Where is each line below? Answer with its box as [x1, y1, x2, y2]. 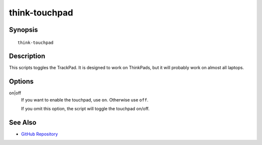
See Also [9, 118, 36, 127]
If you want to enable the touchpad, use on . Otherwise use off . [21, 97, 148, 102]
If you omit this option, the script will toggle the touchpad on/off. [21, 106, 150, 112]
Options [9, 77, 34, 86]
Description [9, 52, 46, 60]
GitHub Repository [21, 131, 58, 137]
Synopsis [9, 26, 38, 34]
